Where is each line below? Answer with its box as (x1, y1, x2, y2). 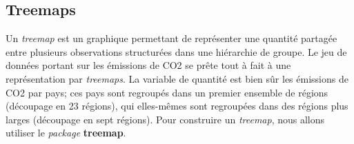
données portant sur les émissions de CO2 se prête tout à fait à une (6, 58, 291, 72)
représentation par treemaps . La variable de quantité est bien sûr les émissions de (6, 71, 348, 85)
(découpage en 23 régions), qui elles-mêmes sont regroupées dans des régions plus (6, 99, 348, 113)
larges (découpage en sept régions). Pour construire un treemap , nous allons (6, 112, 325, 126)
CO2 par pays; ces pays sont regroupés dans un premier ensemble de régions (6, 85, 328, 99)
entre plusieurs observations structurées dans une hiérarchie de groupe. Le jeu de (6, 44, 347, 59)
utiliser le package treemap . (6, 125, 126, 140)
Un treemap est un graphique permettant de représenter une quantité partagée (6, 31, 337, 45)
